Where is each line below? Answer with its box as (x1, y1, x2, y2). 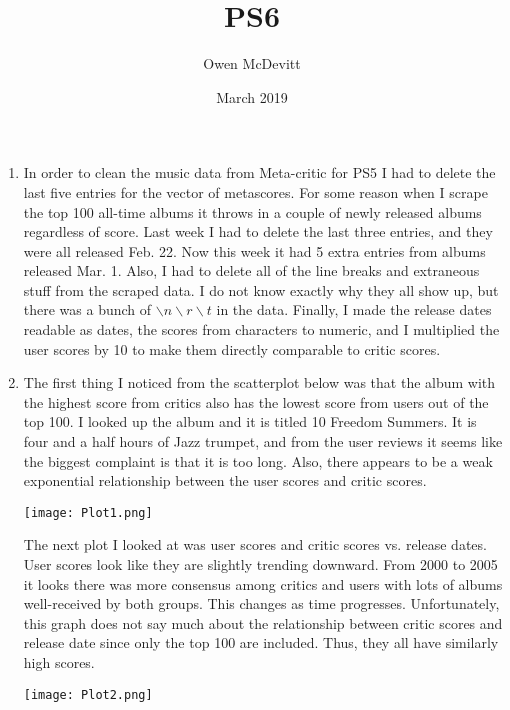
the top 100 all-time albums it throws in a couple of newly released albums (23, 201, 482, 222)
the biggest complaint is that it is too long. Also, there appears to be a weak (23, 450, 493, 471)
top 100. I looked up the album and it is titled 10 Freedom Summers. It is (23, 411, 477, 432)
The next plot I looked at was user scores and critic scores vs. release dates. (23, 534, 487, 555)
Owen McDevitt (203, 53, 301, 74)
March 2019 (216, 86, 288, 107)
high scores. (23, 652, 95, 673)
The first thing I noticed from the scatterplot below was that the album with (23, 372, 496, 393)
